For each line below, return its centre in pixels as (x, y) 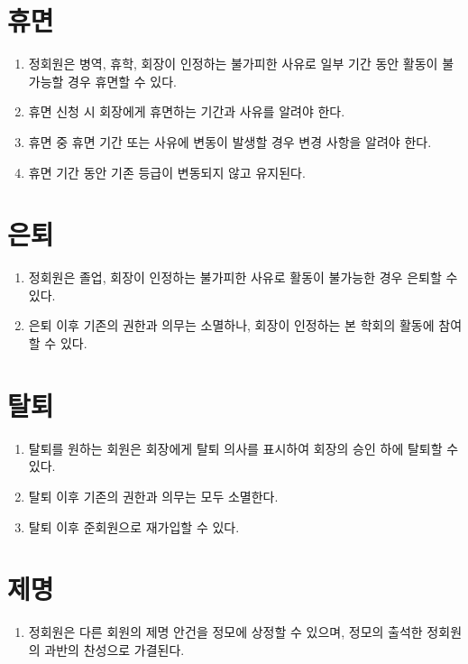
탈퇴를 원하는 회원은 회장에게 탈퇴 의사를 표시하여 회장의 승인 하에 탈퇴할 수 (243, 448)
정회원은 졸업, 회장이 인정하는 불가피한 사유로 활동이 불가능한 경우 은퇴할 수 (243, 277)
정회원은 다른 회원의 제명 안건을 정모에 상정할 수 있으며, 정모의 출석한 (225, 632)
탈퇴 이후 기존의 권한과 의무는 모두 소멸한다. (153, 496)
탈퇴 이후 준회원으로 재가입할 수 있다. (134, 526)
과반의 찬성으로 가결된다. (115, 649)
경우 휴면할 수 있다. (123, 81)
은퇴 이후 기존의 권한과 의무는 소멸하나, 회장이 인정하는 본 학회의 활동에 (231, 325)
